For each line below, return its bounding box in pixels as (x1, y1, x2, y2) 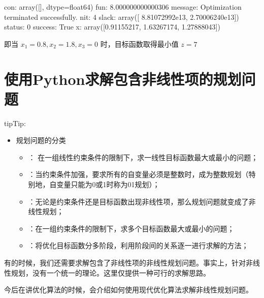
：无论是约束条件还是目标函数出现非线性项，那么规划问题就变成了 (28, 196, 249, 206)
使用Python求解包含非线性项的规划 (4, 68, 242, 89)
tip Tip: (4, 117, 26, 128)
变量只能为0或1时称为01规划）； (56, 179, 160, 190)
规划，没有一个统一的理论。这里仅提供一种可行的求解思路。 (11, 267, 210, 278)
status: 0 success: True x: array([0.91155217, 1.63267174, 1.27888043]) (4, 21, 220, 32)
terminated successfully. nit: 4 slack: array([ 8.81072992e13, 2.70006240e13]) (4, 11, 239, 22)
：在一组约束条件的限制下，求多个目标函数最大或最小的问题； (28, 223, 235, 233)
